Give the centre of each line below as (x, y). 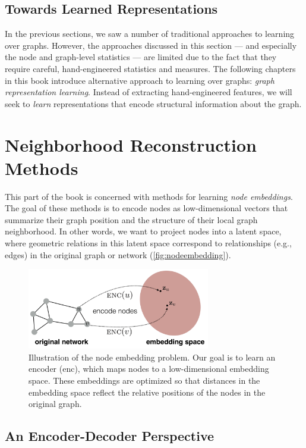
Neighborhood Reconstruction (131, 144)
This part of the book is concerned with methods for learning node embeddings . (149, 196)
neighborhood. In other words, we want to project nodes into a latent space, (143, 231)
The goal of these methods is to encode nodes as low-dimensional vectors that (146, 208)
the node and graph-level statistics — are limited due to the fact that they (141, 57)
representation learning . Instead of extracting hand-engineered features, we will (149, 92)
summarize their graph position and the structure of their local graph (131, 219)
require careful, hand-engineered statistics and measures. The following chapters (150, 68)
